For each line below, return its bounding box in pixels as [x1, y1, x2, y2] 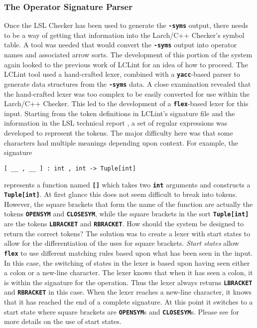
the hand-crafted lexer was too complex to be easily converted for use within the [4, 88, 250, 99]
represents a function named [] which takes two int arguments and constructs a [4, 179, 251, 189]
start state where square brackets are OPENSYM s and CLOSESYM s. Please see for [4, 306, 240, 317]
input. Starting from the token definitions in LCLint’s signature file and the [4, 108, 235, 118]
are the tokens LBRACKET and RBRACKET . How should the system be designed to [4, 218, 244, 229]
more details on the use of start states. [4, 316, 122, 327]
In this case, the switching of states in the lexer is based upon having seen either [4, 257, 250, 268]
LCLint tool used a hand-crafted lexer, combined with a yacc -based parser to [4, 69, 240, 79]
